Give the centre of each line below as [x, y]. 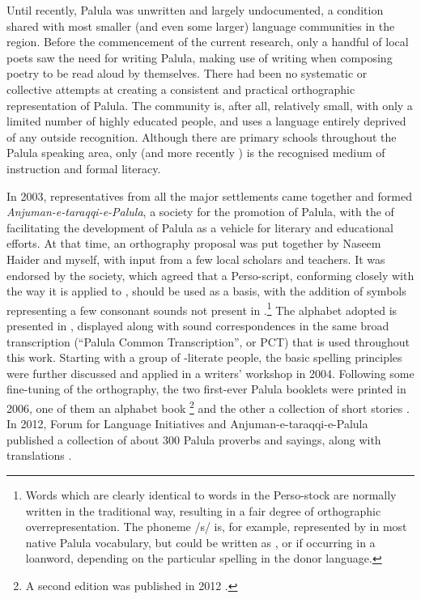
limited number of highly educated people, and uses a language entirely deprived [206, 121]
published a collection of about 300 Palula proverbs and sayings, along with [194, 439]
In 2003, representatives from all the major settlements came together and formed [209, 195]
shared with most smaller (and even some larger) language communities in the [201, 25]
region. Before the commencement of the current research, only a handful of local [208, 42]
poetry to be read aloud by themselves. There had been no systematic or [187, 73]
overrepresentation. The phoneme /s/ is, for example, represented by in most [216, 527]
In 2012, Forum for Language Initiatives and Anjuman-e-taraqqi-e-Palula [187, 424]
